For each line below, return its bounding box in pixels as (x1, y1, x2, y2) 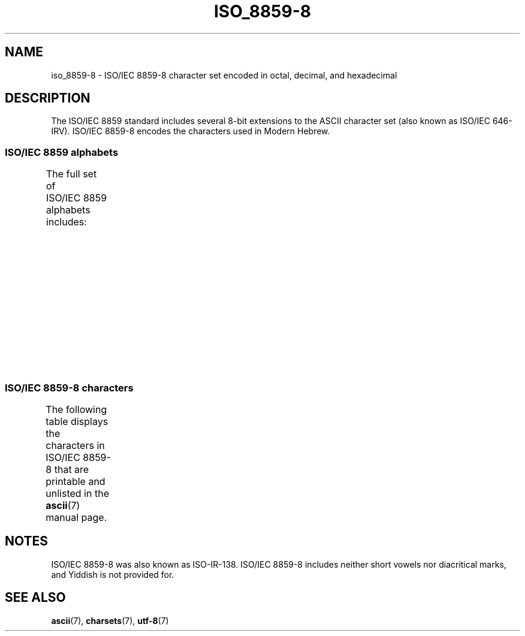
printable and (46, 475, 105, 487)
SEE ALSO (5, 590, 66, 605)
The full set (46, 168, 97, 180)
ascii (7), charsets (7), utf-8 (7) (51, 615, 169, 626)
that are (54, 463, 89, 475)
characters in (46, 439, 105, 451)
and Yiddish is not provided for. (51, 569, 174, 580)
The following (46, 403, 107, 415)
